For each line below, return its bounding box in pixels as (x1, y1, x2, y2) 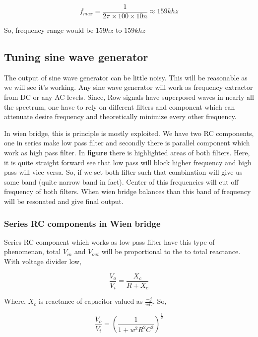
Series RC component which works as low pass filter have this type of (4, 236, 215, 247)
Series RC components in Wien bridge (4, 217, 161, 229)
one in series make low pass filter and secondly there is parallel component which (4, 137, 250, 148)
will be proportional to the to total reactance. (101, 246, 241, 257)
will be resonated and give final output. (4, 196, 124, 206)
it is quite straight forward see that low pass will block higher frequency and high (4, 157, 252, 167)
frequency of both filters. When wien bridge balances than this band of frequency (4, 186, 251, 197)
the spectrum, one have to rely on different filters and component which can (4, 101, 235, 112)
